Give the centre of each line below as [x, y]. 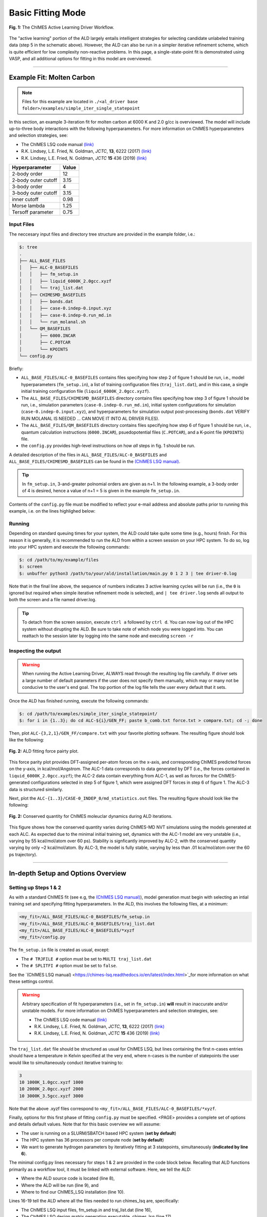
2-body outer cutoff [35, 180]
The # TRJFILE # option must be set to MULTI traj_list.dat [86, 959]
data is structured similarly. [36, 789]
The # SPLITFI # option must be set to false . [69, 966]
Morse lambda [28, 206]
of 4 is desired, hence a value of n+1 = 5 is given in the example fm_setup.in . [101, 491]
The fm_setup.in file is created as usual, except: [59, 950]
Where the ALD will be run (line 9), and [60, 1185]
